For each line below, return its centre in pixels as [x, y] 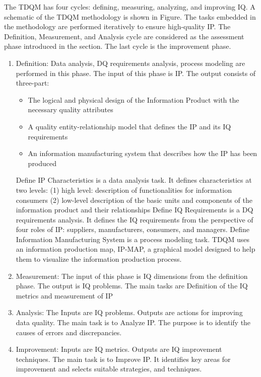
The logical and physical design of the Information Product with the [134, 99]
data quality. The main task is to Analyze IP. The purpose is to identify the [133, 322]
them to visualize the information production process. [99, 259]
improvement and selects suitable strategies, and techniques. [109, 369]
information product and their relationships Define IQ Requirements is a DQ [135, 210]
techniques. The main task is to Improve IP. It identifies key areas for [123, 359]
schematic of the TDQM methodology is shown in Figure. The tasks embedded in [130, 16]
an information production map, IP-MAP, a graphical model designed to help [136, 249]
